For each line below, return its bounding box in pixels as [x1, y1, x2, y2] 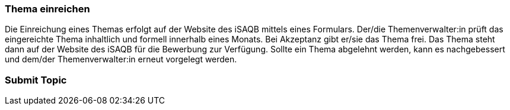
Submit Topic [5, 74, 67, 86]
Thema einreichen [5, 3, 90, 15]
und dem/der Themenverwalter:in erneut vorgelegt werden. [5, 54, 237, 65]
